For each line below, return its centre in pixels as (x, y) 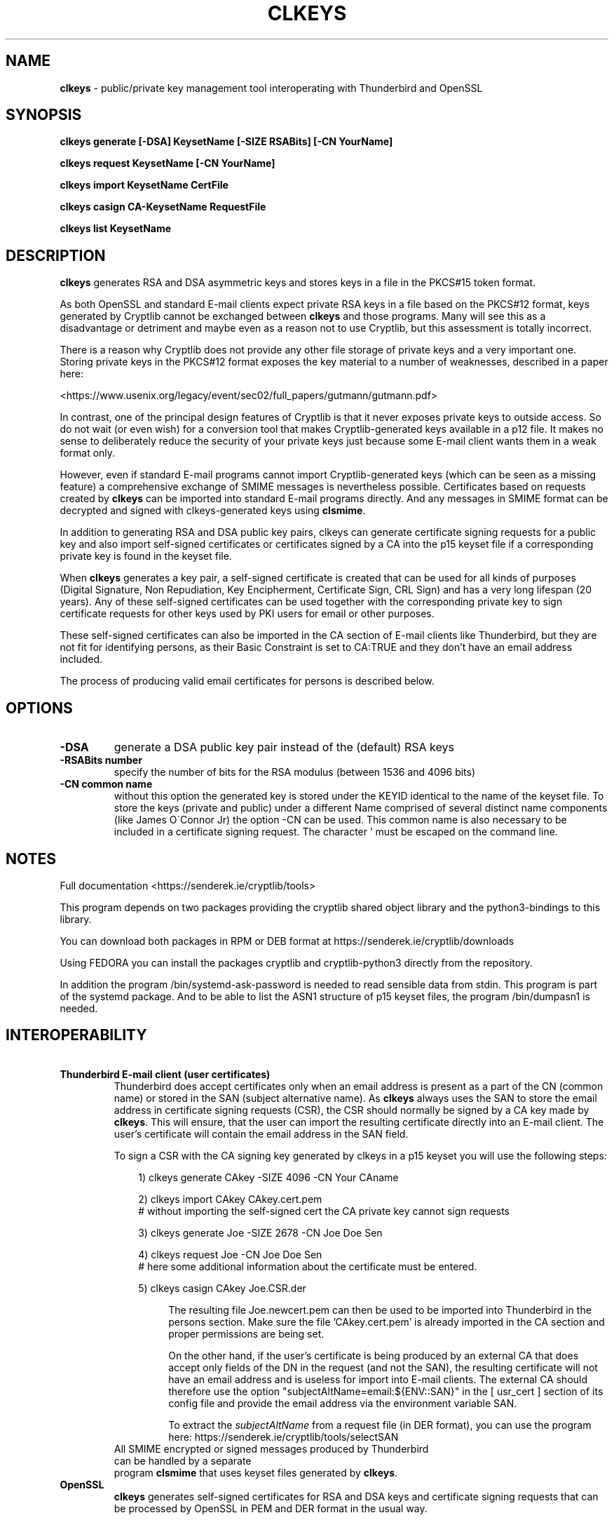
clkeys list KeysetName (116, 229)
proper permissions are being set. (246, 1333)
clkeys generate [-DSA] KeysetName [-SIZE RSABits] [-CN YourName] (226, 142)
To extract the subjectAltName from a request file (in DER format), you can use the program (380, 1425)
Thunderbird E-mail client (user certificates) (165, 1074)
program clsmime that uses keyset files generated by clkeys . (256, 1472)
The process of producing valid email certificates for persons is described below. (247, 681)
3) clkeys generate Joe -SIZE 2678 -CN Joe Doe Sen (260, 1232)
